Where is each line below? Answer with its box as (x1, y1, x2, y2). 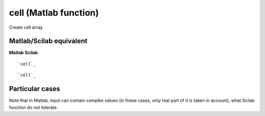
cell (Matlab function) (9, 7, 99, 18)
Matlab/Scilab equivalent (9, 37, 88, 45)
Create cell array (9, 24, 43, 30)
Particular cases (9, 85, 60, 93)
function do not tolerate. (9, 104, 58, 110)
